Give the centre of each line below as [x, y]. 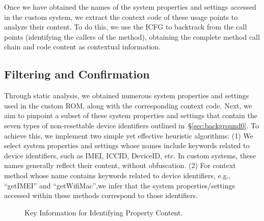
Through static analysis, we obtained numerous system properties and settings [127, 95]
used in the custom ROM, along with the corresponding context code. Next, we [128, 105]
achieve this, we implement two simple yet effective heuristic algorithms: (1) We [129, 135]
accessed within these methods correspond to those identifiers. [101, 195]
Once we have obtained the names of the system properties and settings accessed [130, 7]
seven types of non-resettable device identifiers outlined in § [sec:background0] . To [132, 125]
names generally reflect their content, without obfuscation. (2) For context [120, 165]
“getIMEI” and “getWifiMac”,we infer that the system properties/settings [120, 185]
